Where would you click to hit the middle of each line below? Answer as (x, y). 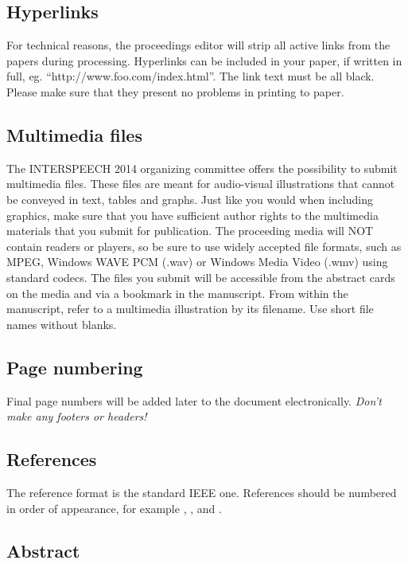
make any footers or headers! (77, 416)
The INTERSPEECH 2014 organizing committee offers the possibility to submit (202, 168)
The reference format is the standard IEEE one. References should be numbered (202, 492)
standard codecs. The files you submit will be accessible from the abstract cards (201, 277)
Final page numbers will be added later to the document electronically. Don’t (194, 400)
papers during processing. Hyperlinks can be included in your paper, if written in (204, 60)
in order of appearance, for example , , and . (114, 508)
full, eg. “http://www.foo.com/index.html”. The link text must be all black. (190, 76)
